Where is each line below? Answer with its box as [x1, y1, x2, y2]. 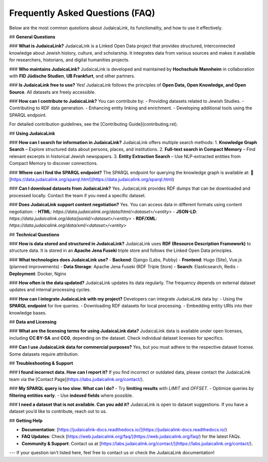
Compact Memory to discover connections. [9, 160, 98, 166]
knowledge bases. [9, 309, 47, 315]
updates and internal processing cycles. [9, 287, 91, 293]
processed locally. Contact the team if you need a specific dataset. [9, 192, 146, 198]
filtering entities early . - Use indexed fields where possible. [9, 392, 134, 398]
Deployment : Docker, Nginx [9, 271, 67, 277]
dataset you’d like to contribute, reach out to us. [9, 408, 107, 414]
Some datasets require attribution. [9, 351, 79, 357]
